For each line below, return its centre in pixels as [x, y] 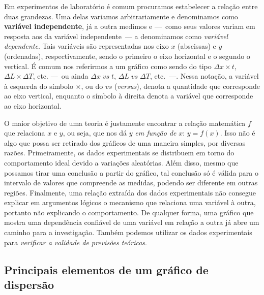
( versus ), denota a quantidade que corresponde [187, 86]
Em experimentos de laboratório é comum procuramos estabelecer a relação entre [131, 6]
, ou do [92, 86]
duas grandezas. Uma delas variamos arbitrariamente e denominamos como [121, 16]
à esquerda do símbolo [39, 86]
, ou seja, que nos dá [95, 133]
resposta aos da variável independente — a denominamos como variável [116, 36]
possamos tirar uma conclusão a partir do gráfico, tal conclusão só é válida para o [131, 172]
